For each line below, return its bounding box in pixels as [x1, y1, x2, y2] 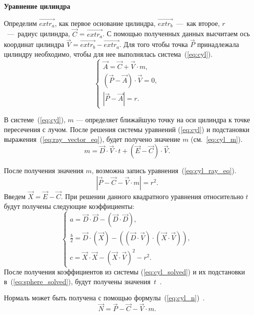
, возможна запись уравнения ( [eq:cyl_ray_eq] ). [92, 165, 236, 176]
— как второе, [176, 18, 220, 28]
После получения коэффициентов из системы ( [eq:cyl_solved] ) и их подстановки [4, 267, 245, 277]
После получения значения [4, 165, 84, 176]
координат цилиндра [4, 39, 64, 49]
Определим [4, 18, 37, 28]
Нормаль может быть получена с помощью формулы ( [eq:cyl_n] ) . [4, 292, 205, 303]
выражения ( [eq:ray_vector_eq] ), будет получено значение [4, 134, 181, 144]
